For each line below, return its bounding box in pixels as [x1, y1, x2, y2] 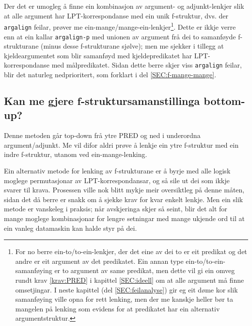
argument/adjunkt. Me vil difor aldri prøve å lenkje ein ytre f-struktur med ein [4, 139, 239, 150]
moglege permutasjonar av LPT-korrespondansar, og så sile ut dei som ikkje [4, 175, 230, 185]
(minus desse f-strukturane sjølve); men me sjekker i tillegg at [41, 41, 224, 51]
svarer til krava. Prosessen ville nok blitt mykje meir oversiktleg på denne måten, [4, 185, 245, 195]
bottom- [204, 93, 245, 108]
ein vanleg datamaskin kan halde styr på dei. [4, 223, 137, 233]
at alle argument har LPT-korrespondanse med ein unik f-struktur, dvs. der [4, 10, 229, 20]
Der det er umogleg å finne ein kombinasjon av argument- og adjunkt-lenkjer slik [4, 1, 244, 11]
